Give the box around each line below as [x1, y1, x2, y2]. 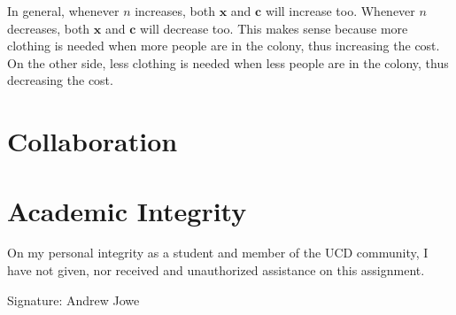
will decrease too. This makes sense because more [140, 19, 408, 37]
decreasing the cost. [7, 71, 113, 89]
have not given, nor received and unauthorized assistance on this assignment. [7, 261, 425, 280]
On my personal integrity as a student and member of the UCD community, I [7, 243, 429, 262]
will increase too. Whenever [265, 2, 415, 19]
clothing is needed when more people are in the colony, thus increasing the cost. [7, 36, 440, 55]
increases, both [135, 2, 215, 19]
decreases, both [7, 19, 90, 37]
